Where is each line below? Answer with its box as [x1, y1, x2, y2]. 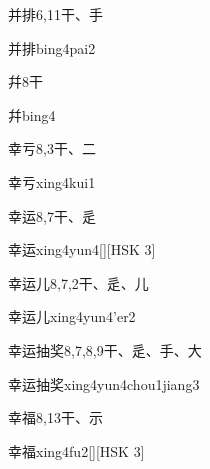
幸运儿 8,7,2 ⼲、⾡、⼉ [8, 272, 149, 293]
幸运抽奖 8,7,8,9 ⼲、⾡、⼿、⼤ [8, 339, 202, 360]
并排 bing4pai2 [8, 37, 96, 58]
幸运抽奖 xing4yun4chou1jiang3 [8, 373, 200, 394]
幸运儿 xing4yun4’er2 [8, 306, 136, 327]
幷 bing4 [8, 104, 56, 125]
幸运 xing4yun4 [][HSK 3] [8, 239, 156, 260]
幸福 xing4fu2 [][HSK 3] [8, 440, 145, 461]
